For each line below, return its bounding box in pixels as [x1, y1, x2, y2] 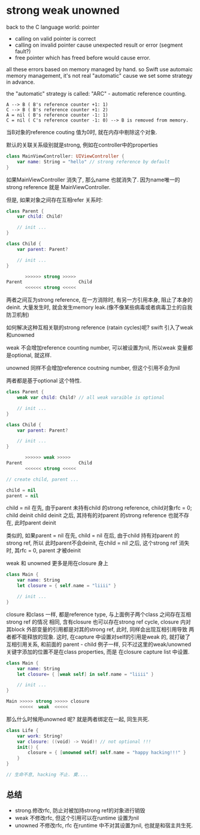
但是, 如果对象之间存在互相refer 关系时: [6, 196, 103, 204]
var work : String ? [17, 733, 63, 739]
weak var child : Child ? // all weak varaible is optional [17, 394, 165, 401]
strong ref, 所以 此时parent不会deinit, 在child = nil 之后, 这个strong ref [6, 539, 178, 546]
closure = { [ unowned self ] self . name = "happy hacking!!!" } [28, 749, 186, 756]
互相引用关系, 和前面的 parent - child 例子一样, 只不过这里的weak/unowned [6, 640, 192, 648]
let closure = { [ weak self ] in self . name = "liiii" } [17, 671, 154, 677]
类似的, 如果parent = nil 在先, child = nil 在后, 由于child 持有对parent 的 [6, 532, 180, 539]
